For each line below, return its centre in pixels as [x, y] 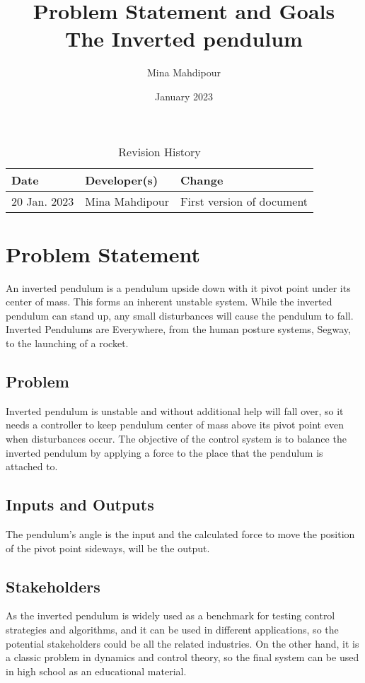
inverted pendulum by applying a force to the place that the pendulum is [164, 452]
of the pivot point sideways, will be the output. [108, 548]
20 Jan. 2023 [43, 201]
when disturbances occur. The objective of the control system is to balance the [176, 438]
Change [202, 180]
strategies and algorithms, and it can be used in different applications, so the [172, 629]
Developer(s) [122, 180]
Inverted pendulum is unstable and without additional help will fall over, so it [175, 410]
